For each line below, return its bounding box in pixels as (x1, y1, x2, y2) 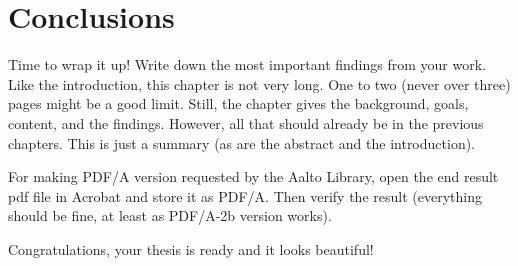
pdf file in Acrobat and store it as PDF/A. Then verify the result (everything (8, 185, 482, 206)
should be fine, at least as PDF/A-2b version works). (8, 205, 332, 226)
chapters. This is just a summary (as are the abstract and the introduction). (8, 132, 476, 153)
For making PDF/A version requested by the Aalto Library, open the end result (8, 166, 499, 187)
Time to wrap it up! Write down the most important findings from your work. (8, 54, 486, 75)
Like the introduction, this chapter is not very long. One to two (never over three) (8, 73, 511, 94)
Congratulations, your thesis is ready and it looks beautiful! (8, 238, 374, 259)
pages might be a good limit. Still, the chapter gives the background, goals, (8, 93, 469, 114)
